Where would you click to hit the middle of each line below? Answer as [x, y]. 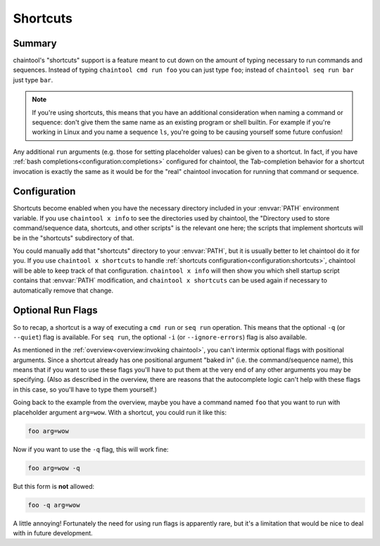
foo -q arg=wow [54, 505]
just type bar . [33, 80]
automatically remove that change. [63, 290]
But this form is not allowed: [54, 486]
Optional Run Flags [55, 310]
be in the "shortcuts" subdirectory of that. [74, 238]
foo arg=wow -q [54, 468]
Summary [35, 43]
